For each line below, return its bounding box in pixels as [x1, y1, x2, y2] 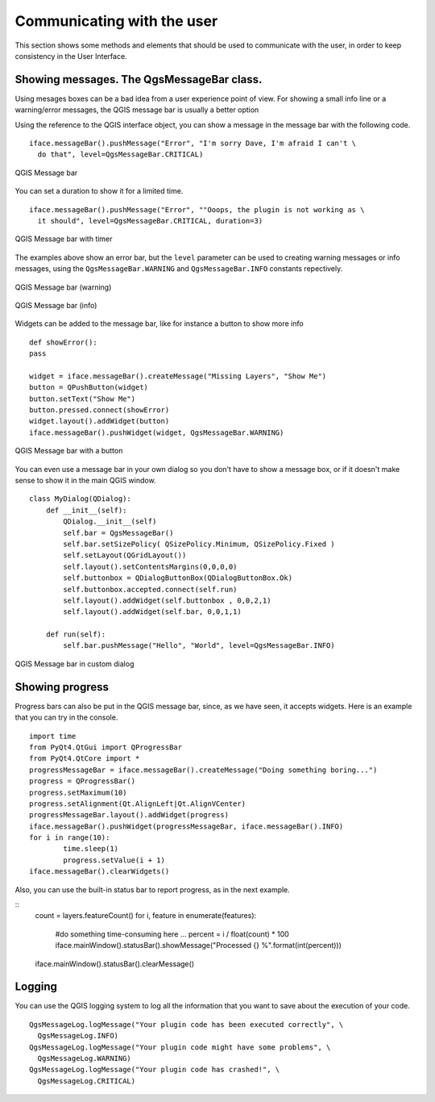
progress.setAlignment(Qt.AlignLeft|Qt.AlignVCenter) [29, 799, 246, 808]
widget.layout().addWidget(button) [29, 416, 170, 426]
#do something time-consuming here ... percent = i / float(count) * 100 [55, 929, 289, 939]
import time [29, 731, 77, 741]
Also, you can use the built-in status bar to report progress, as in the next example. [14, 884, 290, 895]
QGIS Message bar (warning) [14, 282, 112, 292]
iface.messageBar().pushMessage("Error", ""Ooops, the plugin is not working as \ [29, 205, 365, 214]
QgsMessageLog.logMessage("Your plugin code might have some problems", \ [29, 1042, 331, 1052]
